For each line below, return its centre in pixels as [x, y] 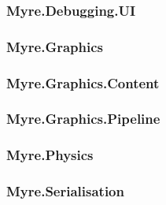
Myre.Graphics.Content [83, 82]
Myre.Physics [50, 155]
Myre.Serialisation [65, 191]
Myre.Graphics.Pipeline [83, 119]
